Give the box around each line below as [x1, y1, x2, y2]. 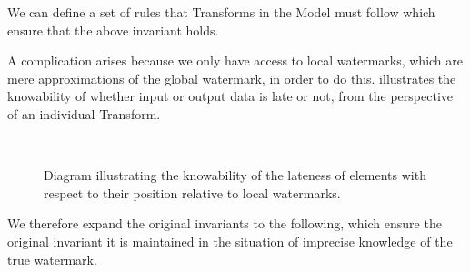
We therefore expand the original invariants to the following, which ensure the [7, 214, 442, 233]
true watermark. [7, 249, 97, 268]
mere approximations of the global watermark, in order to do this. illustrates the [7, 68, 456, 87]
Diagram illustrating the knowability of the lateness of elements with [44, 166, 426, 185]
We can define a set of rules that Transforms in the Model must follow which [7, 3, 435, 21]
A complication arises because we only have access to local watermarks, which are [7, 51, 464, 70]
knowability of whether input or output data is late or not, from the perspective [7, 86, 453, 106]
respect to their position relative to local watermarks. [44, 183, 341, 202]
